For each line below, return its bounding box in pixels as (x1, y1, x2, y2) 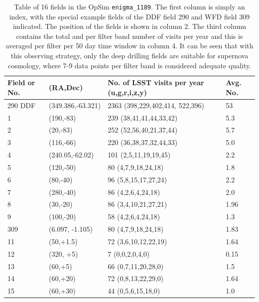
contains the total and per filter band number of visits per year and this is (16, 30, 243, 41)
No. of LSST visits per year (108, 77, 204, 88)
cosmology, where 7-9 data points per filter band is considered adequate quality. (7, 60, 252, 70)
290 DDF (7, 100, 36, 110)
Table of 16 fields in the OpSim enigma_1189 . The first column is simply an (14, 1, 245, 11)
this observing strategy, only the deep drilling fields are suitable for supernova (10, 50, 249, 61)
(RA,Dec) (49, 82, 83, 93)
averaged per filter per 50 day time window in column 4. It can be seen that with (5, 40, 254, 51)
